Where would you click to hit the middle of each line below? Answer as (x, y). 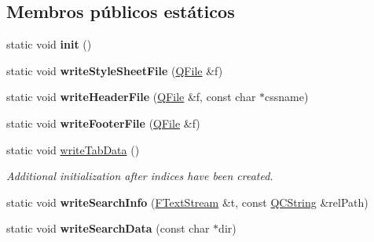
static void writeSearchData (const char (108, 228)
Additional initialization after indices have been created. (140, 176)
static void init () (49, 44)
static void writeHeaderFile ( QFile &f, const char (131, 97)
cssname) (287, 97)
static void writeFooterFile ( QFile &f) (103, 123)
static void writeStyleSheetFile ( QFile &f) (115, 70)
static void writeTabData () (73, 149)
